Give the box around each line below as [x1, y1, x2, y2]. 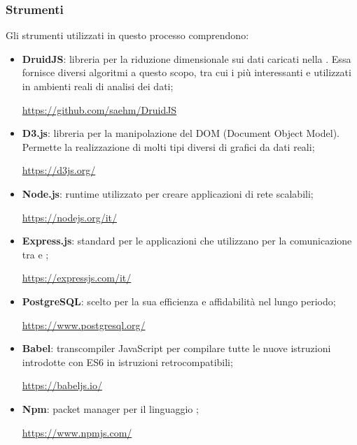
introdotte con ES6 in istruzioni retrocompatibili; [22, 354, 233, 369]
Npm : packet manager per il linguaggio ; [22, 401, 199, 416]
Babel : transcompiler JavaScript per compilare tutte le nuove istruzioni [22, 341, 331, 356]
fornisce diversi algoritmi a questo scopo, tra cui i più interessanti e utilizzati [22, 65, 351, 80]
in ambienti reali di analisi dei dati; [22, 79, 174, 93]
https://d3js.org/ [22, 163, 96, 177]
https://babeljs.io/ [22, 378, 102, 393]
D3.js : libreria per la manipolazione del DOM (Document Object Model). [22, 126, 339, 140]
